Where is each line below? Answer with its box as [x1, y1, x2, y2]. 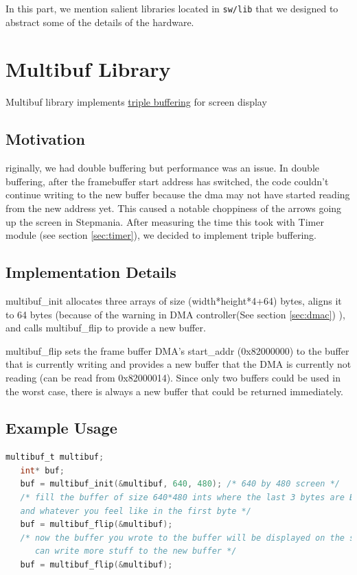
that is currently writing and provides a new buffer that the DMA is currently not [5, 357, 352, 371]
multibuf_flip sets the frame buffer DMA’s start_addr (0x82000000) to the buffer [5, 343, 349, 357]
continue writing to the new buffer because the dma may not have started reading [5, 187, 350, 202]
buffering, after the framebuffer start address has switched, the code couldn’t [5, 174, 329, 188]
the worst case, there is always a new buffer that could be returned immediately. [5, 384, 344, 398]
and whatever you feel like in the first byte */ [20, 506, 251, 516]
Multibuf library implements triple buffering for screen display [5, 95, 267, 109]
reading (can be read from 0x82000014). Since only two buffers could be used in [5, 370, 341, 384]
